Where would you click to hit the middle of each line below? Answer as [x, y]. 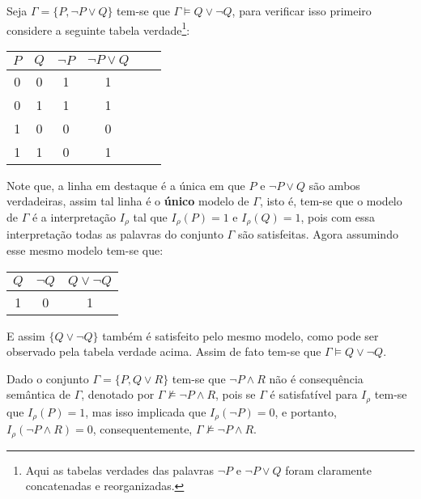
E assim [26, 335]
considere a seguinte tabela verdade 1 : [98, 28]
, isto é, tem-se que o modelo [331, 201]
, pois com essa [338, 217]
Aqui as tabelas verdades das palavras [120, 469]
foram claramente [328, 469]
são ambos [334, 185]
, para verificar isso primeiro [302, 11]
